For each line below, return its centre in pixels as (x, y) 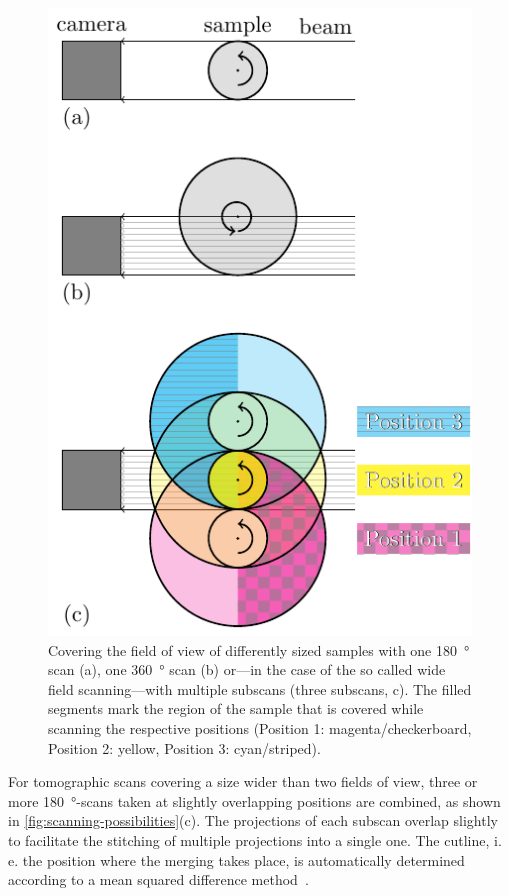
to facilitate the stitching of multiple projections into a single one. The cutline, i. (255, 840)
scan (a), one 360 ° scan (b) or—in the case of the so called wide (247, 669)
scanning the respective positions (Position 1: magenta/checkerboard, (260, 728)
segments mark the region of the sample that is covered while (236, 708)
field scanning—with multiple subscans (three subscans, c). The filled (260, 688)
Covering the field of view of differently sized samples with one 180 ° (259, 649)
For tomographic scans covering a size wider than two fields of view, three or (243, 781)
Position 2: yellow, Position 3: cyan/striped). (184, 747)
